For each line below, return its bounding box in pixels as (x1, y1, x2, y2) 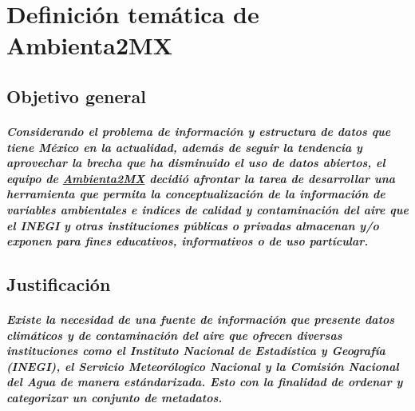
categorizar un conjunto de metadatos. (6, 389, 223, 406)
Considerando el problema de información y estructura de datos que (6, 122, 391, 139)
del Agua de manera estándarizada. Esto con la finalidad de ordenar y (6, 373, 403, 390)
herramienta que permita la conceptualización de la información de (6, 186, 385, 202)
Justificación (6, 272, 111, 297)
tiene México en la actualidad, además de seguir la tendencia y (6, 138, 362, 155)
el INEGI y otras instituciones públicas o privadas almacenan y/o (6, 217, 379, 233)
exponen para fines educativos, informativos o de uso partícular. (6, 233, 369, 249)
